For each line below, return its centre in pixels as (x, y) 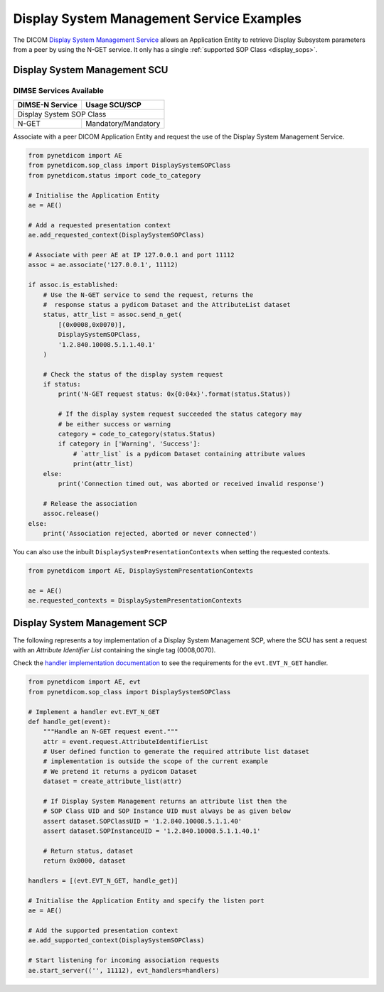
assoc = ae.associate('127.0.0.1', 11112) (103, 265)
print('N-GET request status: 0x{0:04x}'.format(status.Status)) (174, 394)
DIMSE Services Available (59, 90)
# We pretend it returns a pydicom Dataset (120, 771)
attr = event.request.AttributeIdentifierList (126, 742)
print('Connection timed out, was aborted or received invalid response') (191, 484)
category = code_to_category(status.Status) (137, 434)
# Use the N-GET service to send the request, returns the (148, 295)
